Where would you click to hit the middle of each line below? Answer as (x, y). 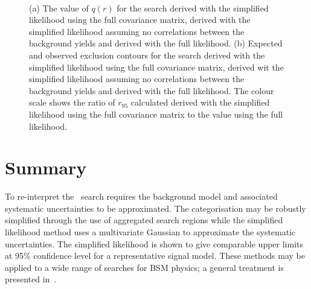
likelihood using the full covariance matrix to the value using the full (156, 114)
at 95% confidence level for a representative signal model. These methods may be (155, 256)
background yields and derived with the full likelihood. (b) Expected (156, 43)
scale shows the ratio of (72, 102)
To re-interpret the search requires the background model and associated (141, 196)
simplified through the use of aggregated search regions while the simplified (144, 220)
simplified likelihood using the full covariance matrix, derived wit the (156, 67)
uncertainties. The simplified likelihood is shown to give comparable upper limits (154, 243)
